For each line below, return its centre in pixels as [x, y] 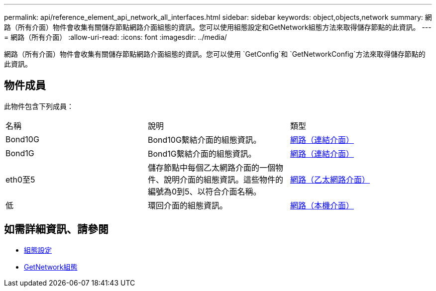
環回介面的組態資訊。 [187, 205]
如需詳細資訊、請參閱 [56, 229]
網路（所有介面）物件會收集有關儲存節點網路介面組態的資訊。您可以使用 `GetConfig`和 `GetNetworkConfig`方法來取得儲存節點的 [215, 54]
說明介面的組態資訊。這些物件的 [223, 179]
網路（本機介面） [322, 205]
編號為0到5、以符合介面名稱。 [204, 191]
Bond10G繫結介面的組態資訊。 [204, 140]
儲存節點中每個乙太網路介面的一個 [211, 167]
